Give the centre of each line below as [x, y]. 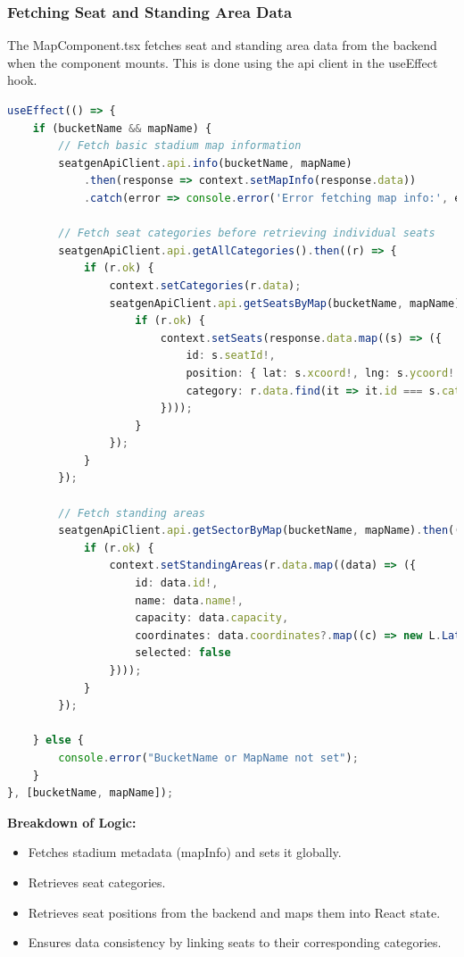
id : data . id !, [177, 583]
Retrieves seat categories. [97, 882]
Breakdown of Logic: [72, 822]
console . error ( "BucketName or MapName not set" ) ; [208, 757]
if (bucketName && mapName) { [122, 128]
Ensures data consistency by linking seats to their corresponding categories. [235, 942]
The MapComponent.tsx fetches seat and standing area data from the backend [222, 45]
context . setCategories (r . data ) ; [205, 285]
